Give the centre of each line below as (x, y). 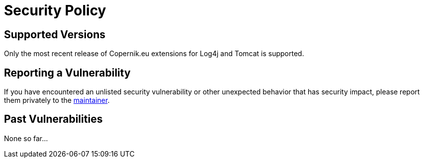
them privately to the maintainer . (57, 100)
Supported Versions (55, 34)
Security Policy (55, 10)
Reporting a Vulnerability (67, 73)
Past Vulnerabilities (53, 119)
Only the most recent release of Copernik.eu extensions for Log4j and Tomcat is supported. (154, 54)
